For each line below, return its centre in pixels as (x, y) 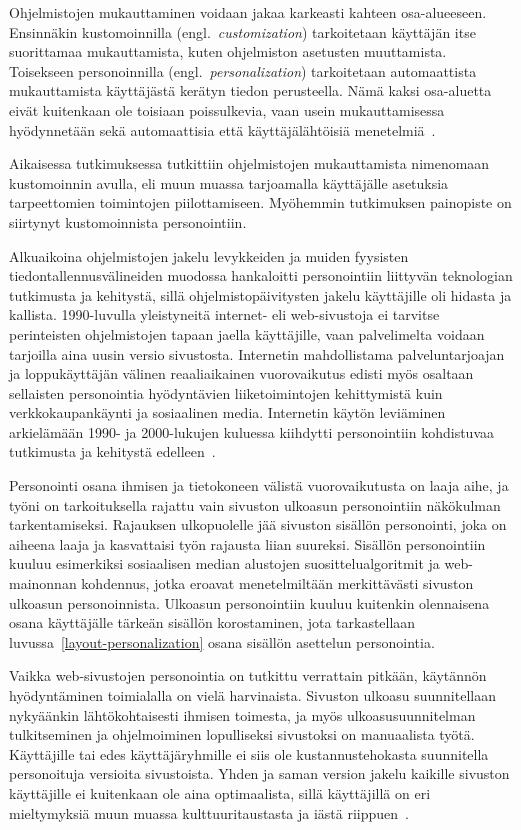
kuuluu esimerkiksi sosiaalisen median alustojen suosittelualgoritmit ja (224, 563)
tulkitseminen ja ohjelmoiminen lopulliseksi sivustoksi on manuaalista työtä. (242, 734)
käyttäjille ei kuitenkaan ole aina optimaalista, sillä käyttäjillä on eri (220, 792)
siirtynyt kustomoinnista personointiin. (128, 221)
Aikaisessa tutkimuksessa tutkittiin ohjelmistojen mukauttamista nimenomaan (249, 163)
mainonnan (43, 583)
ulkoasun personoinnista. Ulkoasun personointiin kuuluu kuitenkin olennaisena (249, 602)
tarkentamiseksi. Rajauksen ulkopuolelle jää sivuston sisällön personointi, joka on (258, 524)
